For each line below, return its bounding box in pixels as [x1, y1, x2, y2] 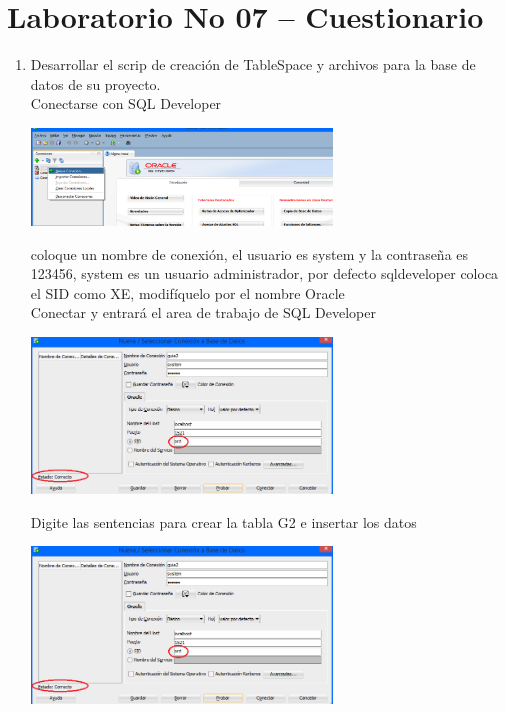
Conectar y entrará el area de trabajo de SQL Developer [30, 302, 376, 323]
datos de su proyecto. [30, 73, 161, 94]
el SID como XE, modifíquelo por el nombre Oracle [30, 282, 345, 303]
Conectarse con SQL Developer [30, 93, 222, 114]
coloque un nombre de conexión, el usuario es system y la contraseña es [30, 243, 469, 264]
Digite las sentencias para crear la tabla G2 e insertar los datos [30, 511, 417, 532]
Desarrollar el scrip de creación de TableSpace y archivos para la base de [30, 54, 476, 75]
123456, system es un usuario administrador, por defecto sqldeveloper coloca [30, 263, 499, 284]
